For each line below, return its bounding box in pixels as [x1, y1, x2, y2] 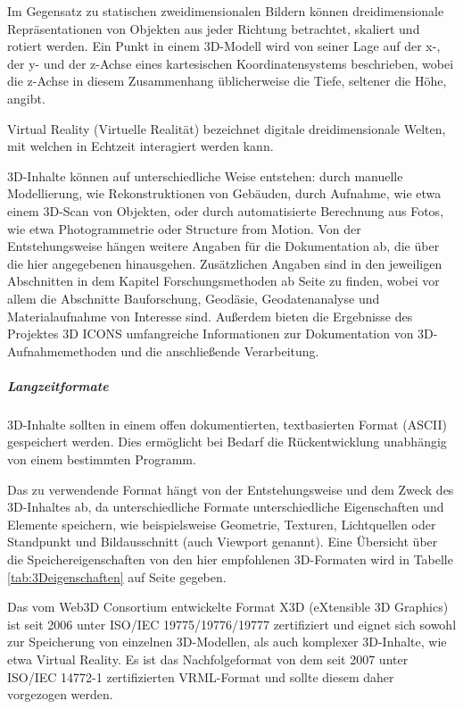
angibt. [7, 88, 45, 107]
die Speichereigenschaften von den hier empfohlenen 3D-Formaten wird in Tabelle [7, 550, 453, 568]
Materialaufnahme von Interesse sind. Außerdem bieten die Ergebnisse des [7, 306, 413, 325]
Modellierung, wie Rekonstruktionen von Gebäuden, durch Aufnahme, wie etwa [7, 184, 442, 203]
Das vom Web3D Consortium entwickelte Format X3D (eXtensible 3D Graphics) [7, 597, 449, 616]
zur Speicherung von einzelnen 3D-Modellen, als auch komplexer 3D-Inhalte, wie [7, 632, 447, 651]
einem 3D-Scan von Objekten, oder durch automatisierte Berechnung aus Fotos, [7, 201, 444, 220]
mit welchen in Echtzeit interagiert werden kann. [7, 137, 274, 155]
